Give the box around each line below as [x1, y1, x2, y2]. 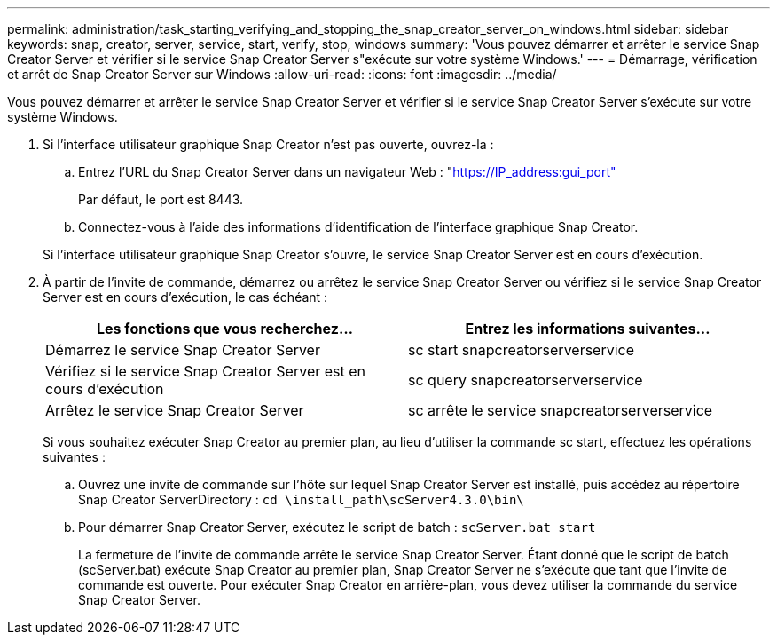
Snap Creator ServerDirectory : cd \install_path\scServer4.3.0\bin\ [78, 492, 524, 507]
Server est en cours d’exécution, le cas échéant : [43, 289, 328, 305]
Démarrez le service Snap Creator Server [45, 341, 320, 359]
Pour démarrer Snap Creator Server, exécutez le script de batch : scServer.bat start [78, 519, 596, 535]
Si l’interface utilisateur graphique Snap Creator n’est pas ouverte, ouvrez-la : [43, 137, 494, 152]
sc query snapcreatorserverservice [408, 371, 643, 389]
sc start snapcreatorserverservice [408, 341, 635, 359]
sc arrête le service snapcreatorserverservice [408, 401, 713, 419]
